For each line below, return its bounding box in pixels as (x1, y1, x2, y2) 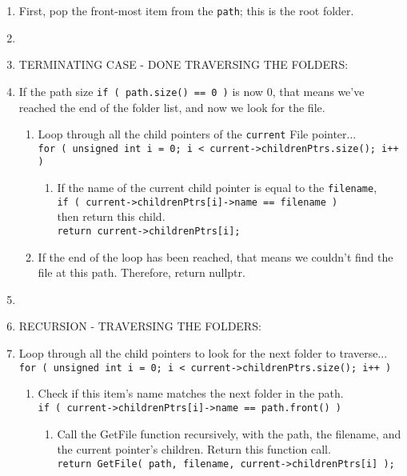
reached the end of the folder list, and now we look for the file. (18, 98, 325, 115)
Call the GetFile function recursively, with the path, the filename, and (57, 425, 401, 442)
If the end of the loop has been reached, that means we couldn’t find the (38, 248, 393, 265)
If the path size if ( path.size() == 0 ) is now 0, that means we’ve (18, 82, 365, 99)
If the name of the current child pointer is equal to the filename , (57, 179, 377, 196)
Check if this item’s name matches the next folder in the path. (38, 385, 344, 402)
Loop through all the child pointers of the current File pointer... (38, 126, 357, 142)
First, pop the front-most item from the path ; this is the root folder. (18, 2, 354, 18)
